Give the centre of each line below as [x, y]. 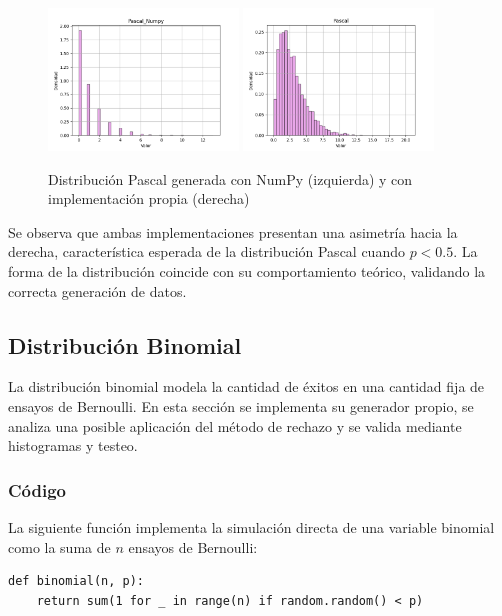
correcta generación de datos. [97, 290]
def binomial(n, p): [76, 581]
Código [37, 489]
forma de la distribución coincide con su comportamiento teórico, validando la [247, 271]
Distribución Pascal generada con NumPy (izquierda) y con [230, 178]
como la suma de [59, 546]
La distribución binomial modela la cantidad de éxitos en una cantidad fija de [246, 386]
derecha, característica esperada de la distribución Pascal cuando [206, 251]
